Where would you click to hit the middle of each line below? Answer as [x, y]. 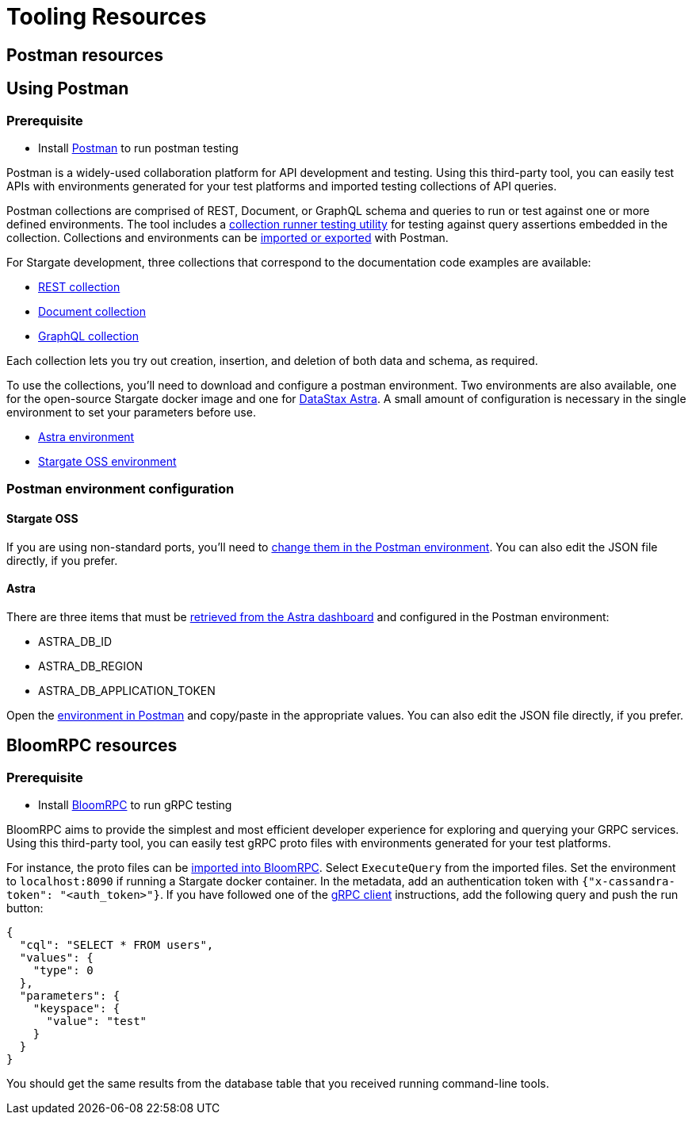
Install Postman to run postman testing [138, 148]
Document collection [92, 311]
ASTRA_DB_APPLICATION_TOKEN [127, 690]
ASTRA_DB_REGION [91, 666]
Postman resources [85, 55]
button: [25, 908]
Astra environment [86, 436]
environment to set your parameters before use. [131, 412]
